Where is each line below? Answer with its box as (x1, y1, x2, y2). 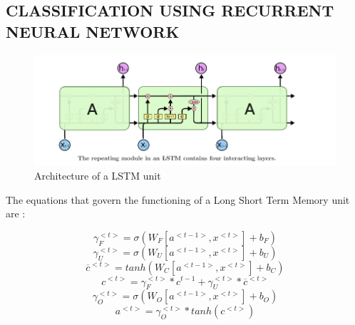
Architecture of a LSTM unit (34, 168, 161, 183)
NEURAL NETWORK (6, 20, 180, 42)
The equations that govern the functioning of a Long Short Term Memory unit (6, 192, 350, 207)
